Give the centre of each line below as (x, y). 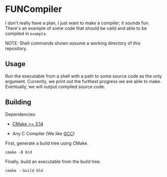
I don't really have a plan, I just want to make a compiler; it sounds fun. (78, 23)
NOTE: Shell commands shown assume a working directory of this (73, 43)
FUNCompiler (34, 9)
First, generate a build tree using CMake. (47, 143)
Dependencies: (21, 114)
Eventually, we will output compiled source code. (55, 87)
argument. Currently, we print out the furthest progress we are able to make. (83, 81)
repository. (16, 48)
